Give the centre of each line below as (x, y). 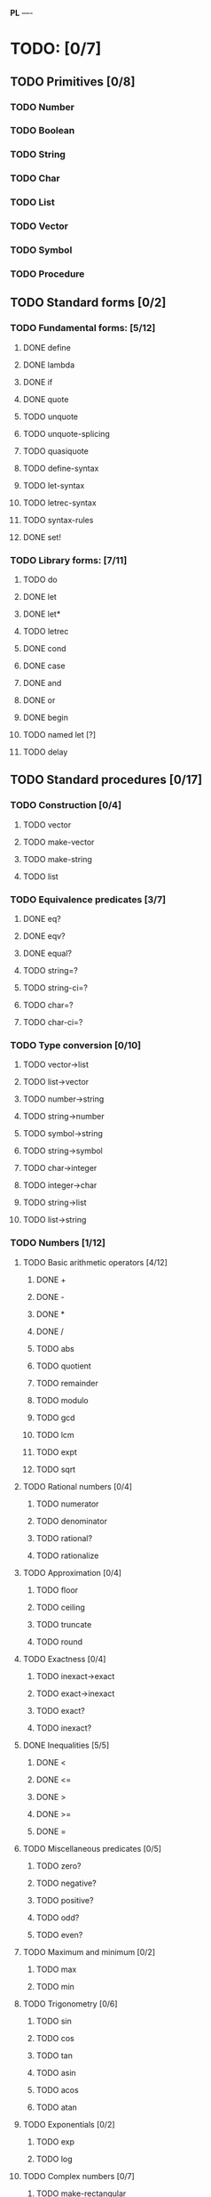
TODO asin (56, 2072)
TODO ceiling (60, 1607)
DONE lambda (49, 365)
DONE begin (46, 717)
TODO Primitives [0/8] (73, 81)
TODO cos (55, 2038)
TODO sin (54, 2021)
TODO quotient (63, 1366)
